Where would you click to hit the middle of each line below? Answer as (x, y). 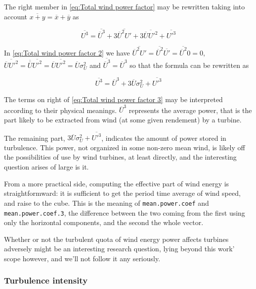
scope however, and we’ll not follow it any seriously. (82, 258)
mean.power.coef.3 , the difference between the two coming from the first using (125, 212)
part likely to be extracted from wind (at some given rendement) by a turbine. (123, 119)
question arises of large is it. (46, 167)
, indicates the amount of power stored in (164, 138)
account (16, 16)
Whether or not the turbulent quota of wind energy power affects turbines (116, 239)
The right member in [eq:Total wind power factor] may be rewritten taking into (125, 6)
